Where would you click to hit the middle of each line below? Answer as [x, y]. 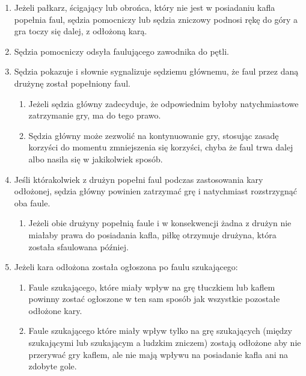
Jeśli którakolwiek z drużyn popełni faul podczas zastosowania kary [139, 179]
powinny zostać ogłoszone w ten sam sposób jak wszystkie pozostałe [154, 299]
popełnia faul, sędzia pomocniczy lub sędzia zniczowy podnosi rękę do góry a [156, 19]
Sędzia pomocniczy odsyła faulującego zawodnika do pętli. [121, 51]
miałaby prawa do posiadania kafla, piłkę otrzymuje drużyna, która [152, 234]
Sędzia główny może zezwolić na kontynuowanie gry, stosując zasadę [154, 135]
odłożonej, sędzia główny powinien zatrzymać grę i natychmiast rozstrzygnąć [155, 191]
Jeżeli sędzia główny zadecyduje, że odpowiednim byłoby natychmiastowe [164, 103]
